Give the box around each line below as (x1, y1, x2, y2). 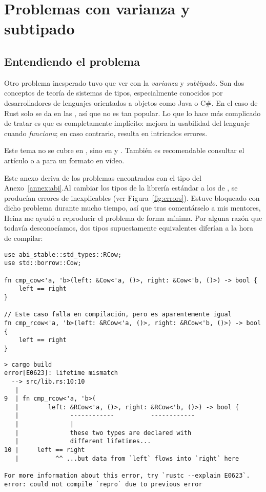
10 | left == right (4, 446, 85, 454)
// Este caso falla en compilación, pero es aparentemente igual (4, 311, 232, 318)
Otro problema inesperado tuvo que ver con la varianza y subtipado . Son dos (4, 77, 244, 88)
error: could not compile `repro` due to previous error (4, 480, 202, 488)
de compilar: (4, 233, 43, 243)
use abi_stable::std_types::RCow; (4, 251, 122, 258)
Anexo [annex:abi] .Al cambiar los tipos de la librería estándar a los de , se (4, 182, 238, 193)
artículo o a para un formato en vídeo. (4, 155, 125, 165)
